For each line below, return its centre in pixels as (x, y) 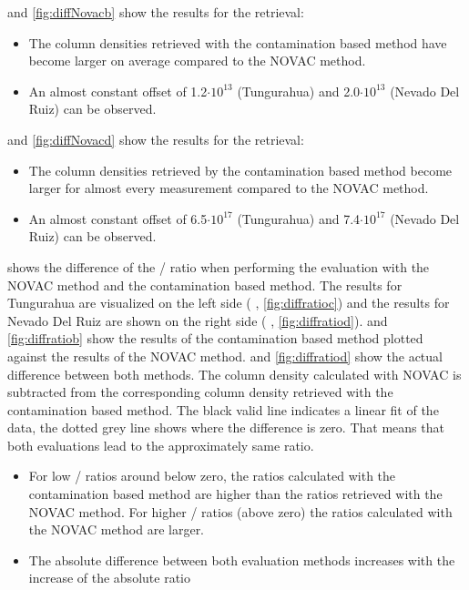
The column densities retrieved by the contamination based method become (240, 170)
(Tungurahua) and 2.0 (299, 91)
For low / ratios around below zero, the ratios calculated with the (212, 476)
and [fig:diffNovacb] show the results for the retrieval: (156, 12)
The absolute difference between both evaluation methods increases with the (242, 559)
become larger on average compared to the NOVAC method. (197, 61)
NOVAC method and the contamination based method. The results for (205, 285)
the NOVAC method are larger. (117, 529)
